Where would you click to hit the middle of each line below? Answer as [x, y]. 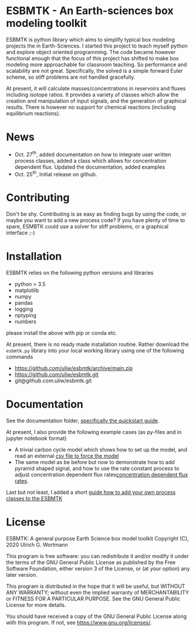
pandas [24, 303]
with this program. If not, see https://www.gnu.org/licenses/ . [79, 622]
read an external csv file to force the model [67, 456]
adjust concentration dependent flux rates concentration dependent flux [101, 475]
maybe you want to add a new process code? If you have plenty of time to [96, 220]
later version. [22, 574]
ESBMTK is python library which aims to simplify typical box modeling [90, 39]
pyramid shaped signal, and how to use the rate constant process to [97, 468]
